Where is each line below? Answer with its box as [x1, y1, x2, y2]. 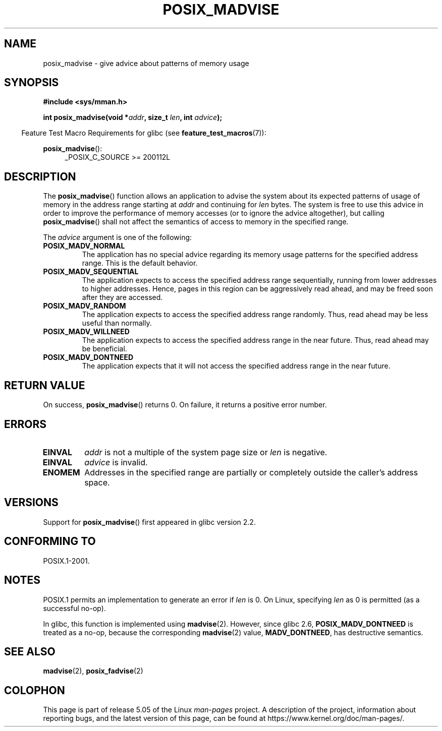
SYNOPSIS [4, 76, 59, 89]
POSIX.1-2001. [43, 556, 90, 565]
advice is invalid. [84, 457, 148, 467]
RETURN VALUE [4, 379, 85, 392]
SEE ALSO [4, 645, 56, 658]
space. [84, 477, 110, 488]
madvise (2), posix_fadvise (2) [43, 666, 143, 676]
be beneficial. [82, 344, 127, 353]
